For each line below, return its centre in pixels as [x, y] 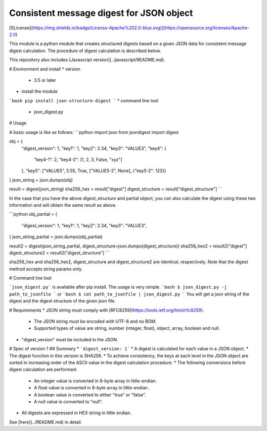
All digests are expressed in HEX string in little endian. [77, 413]
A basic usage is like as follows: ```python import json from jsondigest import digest [94, 132]
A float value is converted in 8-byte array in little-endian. [91, 388]
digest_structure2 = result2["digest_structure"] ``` [59, 252]
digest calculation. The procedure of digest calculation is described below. [85, 51]
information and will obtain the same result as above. [63, 205]
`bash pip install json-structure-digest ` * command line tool [84, 100]
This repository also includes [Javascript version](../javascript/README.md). [87, 60]
